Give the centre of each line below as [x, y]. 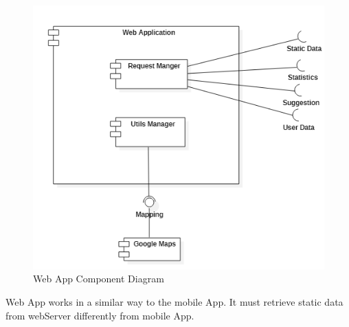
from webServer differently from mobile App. [100, 315]
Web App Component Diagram [99, 279]
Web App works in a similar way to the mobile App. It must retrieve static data [174, 301]
